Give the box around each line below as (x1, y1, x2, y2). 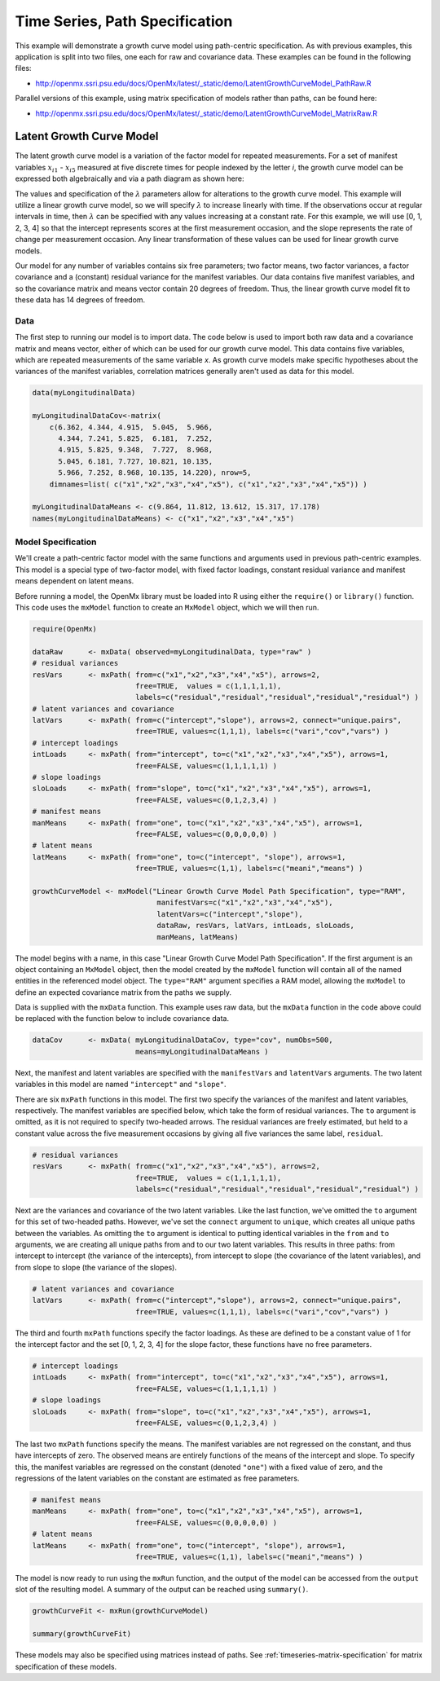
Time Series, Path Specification (15, 12, 233, 30)
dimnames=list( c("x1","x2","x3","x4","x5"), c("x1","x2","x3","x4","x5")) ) (49, 479, 368, 489)
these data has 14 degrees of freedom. (15, 295, 146, 305)
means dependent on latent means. (15, 576, 134, 586)
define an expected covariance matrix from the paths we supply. (15, 987, 232, 997)
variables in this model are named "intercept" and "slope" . (15, 1080, 227, 1089)
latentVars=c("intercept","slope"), (156, 909, 303, 918)
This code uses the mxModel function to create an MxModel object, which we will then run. (15, 602, 319, 612)
